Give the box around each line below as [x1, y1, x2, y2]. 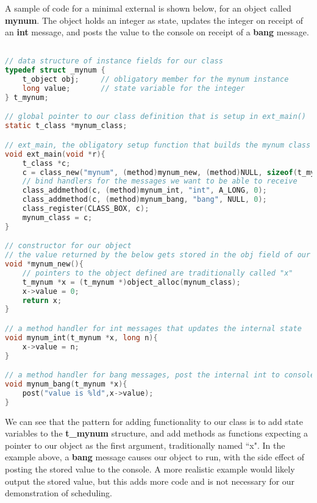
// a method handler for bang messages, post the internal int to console [5, 371, 315, 380]
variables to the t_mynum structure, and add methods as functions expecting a [5, 427, 308, 440]
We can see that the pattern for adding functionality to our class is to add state [5, 415, 303, 427]
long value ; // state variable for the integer [22, 84, 245, 93]
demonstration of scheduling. [5, 487, 112, 499]
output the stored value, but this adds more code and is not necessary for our [5, 474, 295, 487]
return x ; [22, 296, 62, 305]
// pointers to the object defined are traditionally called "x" [22, 268, 293, 277]
